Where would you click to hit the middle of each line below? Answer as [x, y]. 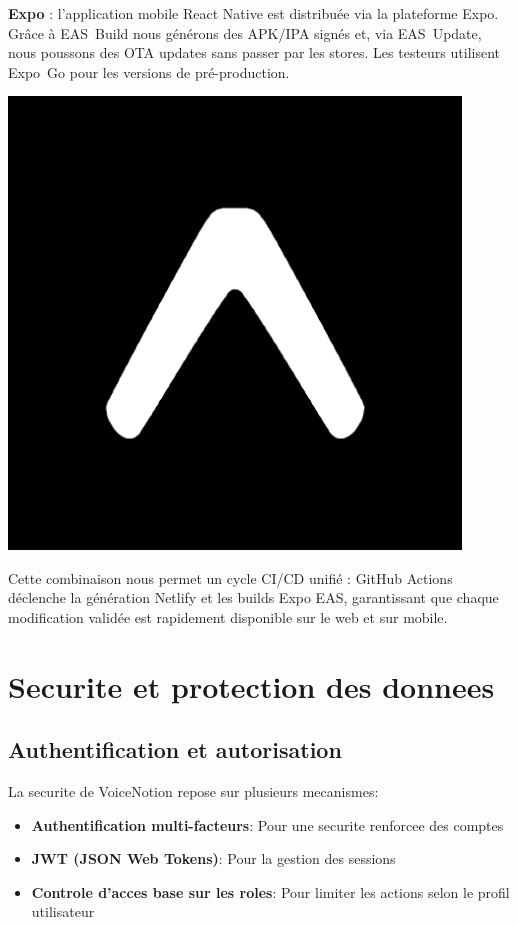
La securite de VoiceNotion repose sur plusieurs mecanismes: [193, 790]
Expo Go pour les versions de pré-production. [149, 71]
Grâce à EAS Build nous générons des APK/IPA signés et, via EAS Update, [245, 32]
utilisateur [63, 911]
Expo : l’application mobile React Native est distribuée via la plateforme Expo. [253, 13]
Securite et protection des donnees [251, 685]
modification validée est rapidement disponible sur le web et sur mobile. [228, 616]
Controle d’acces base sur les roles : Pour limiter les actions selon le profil [270, 891]
